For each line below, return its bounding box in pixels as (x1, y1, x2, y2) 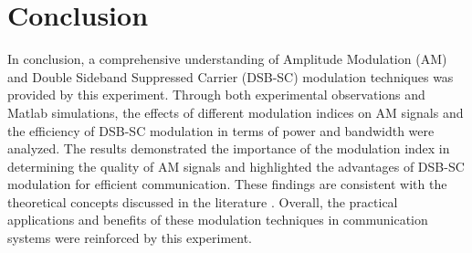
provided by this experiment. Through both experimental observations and (7, 85, 425, 104)
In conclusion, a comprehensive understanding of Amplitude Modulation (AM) (7, 49, 447, 69)
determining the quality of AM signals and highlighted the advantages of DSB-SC (7, 156, 465, 175)
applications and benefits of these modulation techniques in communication (7, 210, 428, 229)
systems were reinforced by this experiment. (7, 228, 252, 248)
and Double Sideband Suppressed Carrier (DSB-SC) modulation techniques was (7, 67, 454, 86)
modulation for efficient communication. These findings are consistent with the (7, 174, 447, 194)
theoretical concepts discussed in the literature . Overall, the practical (7, 192, 398, 211)
